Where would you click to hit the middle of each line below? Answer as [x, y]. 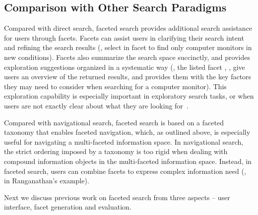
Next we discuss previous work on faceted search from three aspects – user [117, 197]
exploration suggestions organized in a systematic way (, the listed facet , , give [125, 67]
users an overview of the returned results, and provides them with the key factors [128, 77]
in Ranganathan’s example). [47, 181]
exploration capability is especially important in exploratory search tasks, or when [129, 96]
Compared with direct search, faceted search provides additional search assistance [128, 28]
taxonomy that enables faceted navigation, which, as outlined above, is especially [127, 132]
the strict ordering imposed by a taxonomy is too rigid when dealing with [116, 151]
